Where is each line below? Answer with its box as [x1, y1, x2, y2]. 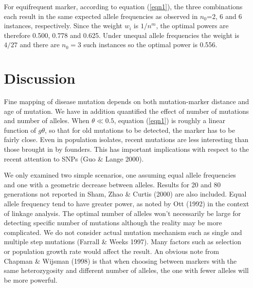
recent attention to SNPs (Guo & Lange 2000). [4, 153, 144, 163]
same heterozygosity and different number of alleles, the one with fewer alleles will [4, 265, 249, 275]
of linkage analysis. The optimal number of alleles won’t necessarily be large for [4, 208, 241, 218]
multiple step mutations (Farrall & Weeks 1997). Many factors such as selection [4, 236, 241, 247]
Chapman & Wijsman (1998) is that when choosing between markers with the [4, 255, 237, 266]
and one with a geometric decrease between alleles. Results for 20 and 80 [4, 179, 221, 189]
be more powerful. [4, 274, 58, 285]
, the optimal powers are [156, 20, 229, 31]
